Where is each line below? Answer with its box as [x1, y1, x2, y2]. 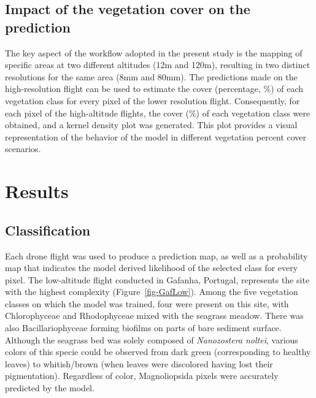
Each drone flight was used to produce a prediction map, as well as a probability [5, 249, 308, 262]
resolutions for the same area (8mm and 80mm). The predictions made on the [5, 70, 298, 83]
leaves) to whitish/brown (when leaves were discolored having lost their [5, 357, 273, 370]
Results [5, 178, 69, 204]
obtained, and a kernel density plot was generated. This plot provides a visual [5, 118, 298, 131]
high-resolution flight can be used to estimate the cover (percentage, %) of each [5, 82, 304, 95]
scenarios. [5, 142, 41, 155]
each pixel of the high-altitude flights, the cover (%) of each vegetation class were [5, 106, 310, 119]
